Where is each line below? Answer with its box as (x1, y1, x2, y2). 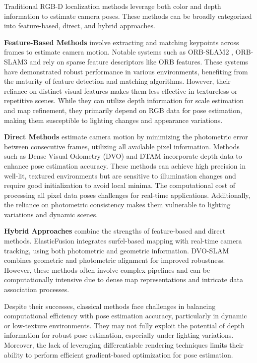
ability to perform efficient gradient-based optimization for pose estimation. (4, 349, 233, 360)
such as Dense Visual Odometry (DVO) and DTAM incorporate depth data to (4, 151, 242, 161)
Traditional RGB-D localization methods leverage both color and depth (4, 1, 221, 11)
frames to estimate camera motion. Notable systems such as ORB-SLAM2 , (4, 47, 233, 57)
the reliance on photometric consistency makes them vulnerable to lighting (4, 199, 231, 210)
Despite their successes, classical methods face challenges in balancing (4, 301, 216, 311)
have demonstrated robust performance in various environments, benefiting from (4, 66, 248, 76)
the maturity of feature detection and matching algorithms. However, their (4, 76, 231, 86)
